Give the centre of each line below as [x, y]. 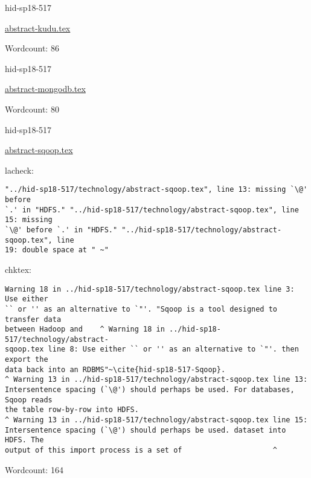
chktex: [18, 269]
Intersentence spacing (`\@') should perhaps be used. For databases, [150, 390]
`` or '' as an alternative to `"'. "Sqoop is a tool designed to [141, 309]
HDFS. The [24, 440]
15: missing [29, 220]
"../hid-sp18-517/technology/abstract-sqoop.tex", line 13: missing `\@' [156, 190]
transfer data [33, 319]
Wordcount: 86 [32, 48]
